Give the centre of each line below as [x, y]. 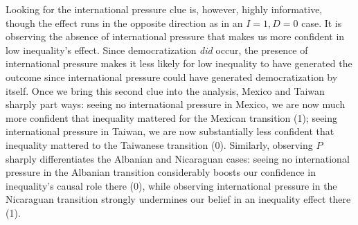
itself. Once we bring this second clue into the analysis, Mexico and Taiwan [165, 90]
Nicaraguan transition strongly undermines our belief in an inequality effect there [178, 199]
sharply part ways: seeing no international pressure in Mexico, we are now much [176, 104]
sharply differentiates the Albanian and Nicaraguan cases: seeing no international [178, 158]
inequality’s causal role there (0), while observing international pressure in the [171, 185]
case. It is [322, 22]
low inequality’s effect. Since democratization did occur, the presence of [157, 49]
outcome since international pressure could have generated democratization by [172, 76]
